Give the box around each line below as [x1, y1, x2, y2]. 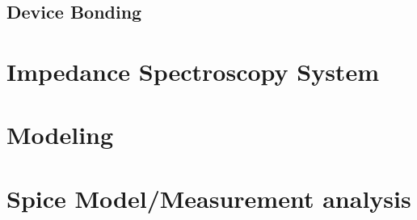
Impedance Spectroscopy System [6, 54, 379, 87]
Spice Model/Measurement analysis [6, 181, 411, 214]
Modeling [6, 118, 114, 151]
